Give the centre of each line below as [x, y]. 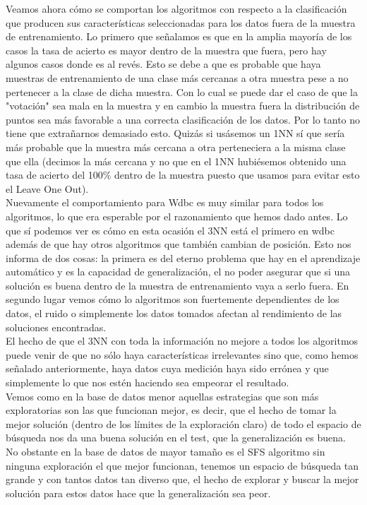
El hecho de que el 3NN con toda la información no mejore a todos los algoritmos [182, 341]
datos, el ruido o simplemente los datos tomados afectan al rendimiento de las [174, 313]
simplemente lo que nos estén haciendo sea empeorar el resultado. [148, 382]
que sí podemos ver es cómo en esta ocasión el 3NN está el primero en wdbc [170, 230]
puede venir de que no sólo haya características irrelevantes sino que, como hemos [182, 354]
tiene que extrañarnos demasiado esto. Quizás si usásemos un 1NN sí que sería [175, 133]
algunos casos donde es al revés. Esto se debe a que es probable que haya [163, 64]
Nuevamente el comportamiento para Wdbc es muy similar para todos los [165, 202]
